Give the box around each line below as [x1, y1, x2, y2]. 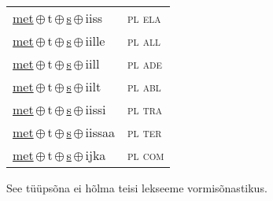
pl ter [127, 123, 162, 141]
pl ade [127, 54, 162, 73]
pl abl [127, 77, 161, 95]
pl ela [127, 9, 161, 27]
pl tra [127, 100, 163, 118]
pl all [127, 32, 160, 50]
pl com [127, 146, 164, 164]
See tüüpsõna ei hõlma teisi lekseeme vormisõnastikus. [6, 180, 267, 195]
